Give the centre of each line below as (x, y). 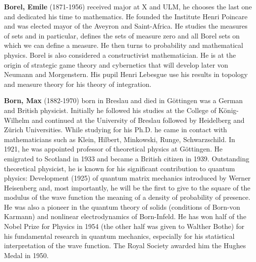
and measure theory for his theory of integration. (78, 84)
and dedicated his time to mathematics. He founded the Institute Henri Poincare (126, 16)
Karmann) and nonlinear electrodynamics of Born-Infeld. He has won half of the (125, 216)
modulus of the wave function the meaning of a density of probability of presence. (127, 197)
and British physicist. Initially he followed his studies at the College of (110, 110)
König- (228, 110)
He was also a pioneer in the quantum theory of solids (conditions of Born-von (122, 206)
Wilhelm (17, 120)
